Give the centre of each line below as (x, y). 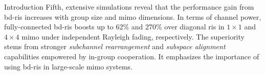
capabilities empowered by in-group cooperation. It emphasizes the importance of (132, 56)
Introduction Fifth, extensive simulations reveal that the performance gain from (129, 7)
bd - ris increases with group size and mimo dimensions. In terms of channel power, (133, 16)
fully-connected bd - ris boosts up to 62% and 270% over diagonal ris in (114, 27)
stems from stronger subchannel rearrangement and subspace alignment (115, 46)
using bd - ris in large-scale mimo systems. (68, 66)
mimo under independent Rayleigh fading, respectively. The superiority (133, 36)
